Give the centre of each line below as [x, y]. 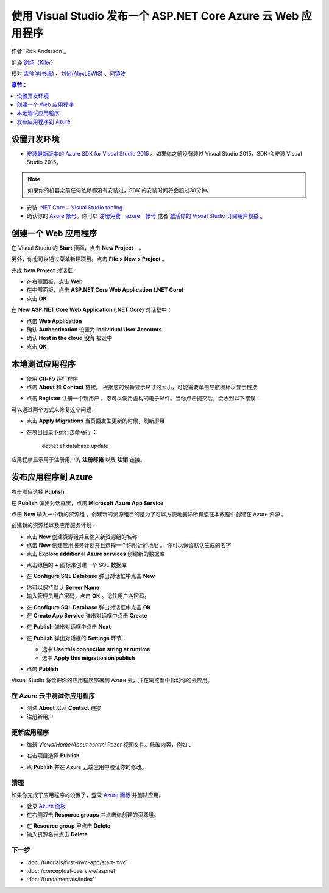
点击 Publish [42, 669]
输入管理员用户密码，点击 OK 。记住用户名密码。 [88, 596]
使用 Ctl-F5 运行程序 [52, 378]
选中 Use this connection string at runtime [96, 649]
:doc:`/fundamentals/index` [61, 880]
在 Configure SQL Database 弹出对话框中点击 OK [89, 607]
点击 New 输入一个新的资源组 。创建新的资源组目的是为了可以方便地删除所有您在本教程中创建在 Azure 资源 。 [149, 514]
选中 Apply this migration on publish [88, 658]
